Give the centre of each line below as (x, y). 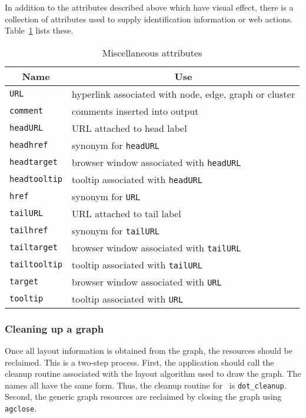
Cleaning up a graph (54, 328)
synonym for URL (106, 196)
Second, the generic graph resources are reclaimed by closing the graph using (143, 397)
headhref (29, 145)
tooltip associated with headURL (137, 179)
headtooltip (36, 179)
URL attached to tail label (127, 213)
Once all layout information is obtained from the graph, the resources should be (149, 350)
